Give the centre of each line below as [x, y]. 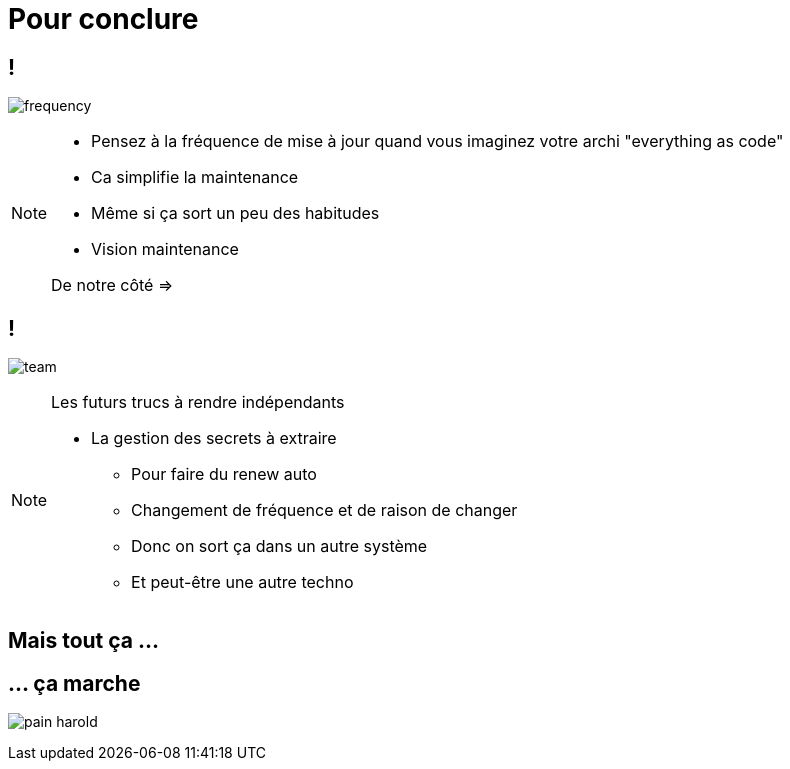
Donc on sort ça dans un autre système [279, 546]
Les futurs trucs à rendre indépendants [198, 402]
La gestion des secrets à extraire [214, 438]
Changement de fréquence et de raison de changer [324, 510]
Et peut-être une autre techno [242, 582]
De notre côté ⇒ [112, 285]
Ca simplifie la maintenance [195, 177]
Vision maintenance [165, 249]
